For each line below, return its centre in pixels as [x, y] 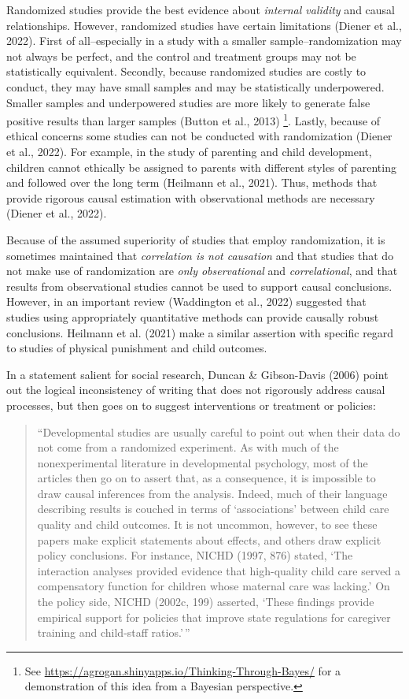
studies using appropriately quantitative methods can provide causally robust [193, 316]
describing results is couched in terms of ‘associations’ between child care [213, 509]
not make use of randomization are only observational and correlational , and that [202, 271]
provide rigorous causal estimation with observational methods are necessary [191, 197]
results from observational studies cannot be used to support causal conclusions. [199, 286]
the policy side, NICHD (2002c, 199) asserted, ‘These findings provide [206, 602]
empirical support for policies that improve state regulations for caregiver [214, 617]
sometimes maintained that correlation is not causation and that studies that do [200, 255]
